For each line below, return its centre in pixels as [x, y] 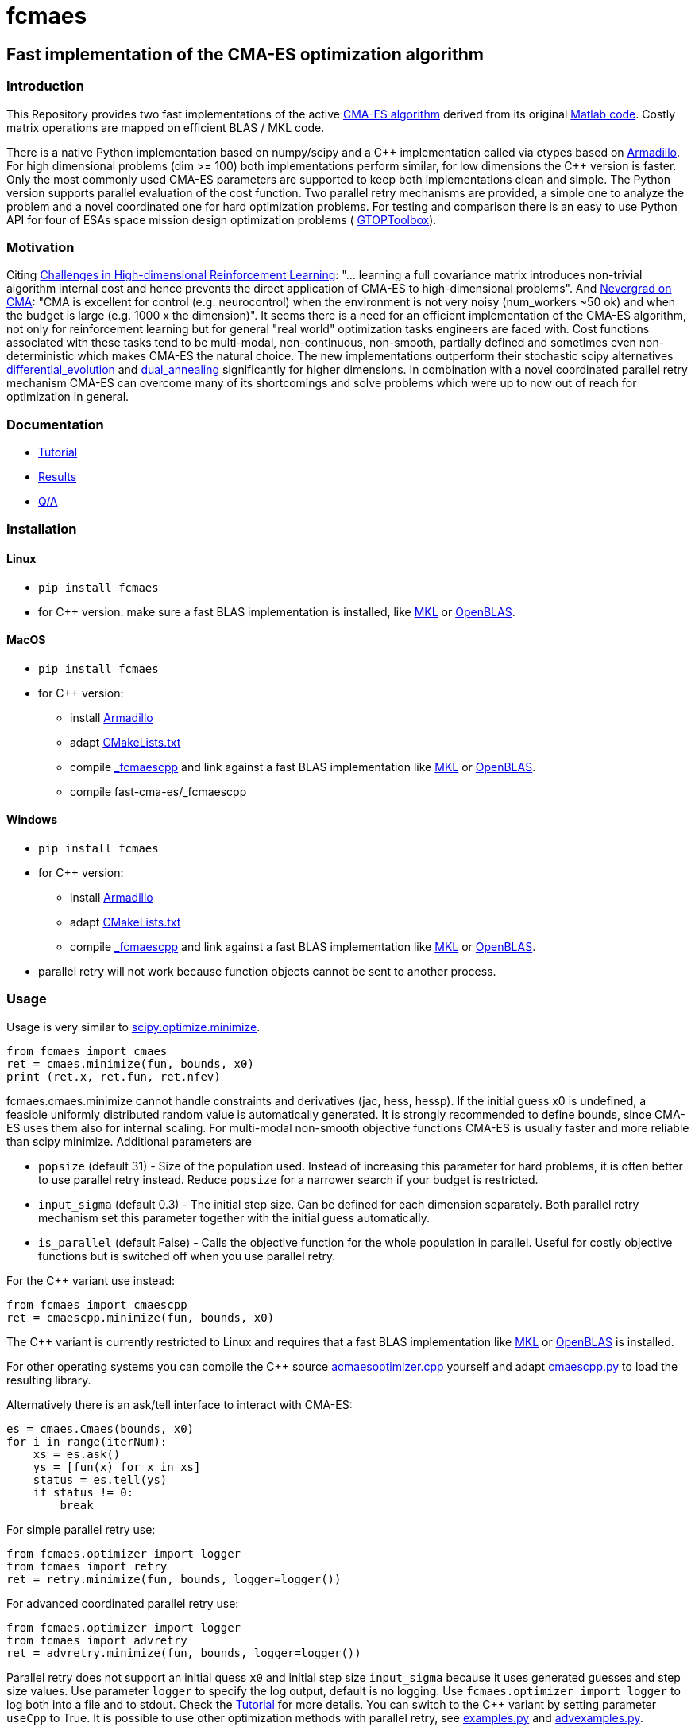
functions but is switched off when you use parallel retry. [187, 1256]
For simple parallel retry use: [81, 1529]
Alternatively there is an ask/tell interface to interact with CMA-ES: [180, 1404]
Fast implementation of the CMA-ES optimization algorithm [245, 54]
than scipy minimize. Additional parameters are [129, 1141]
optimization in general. [68, 397]
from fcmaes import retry [87, 1566]
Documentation [55, 424]
